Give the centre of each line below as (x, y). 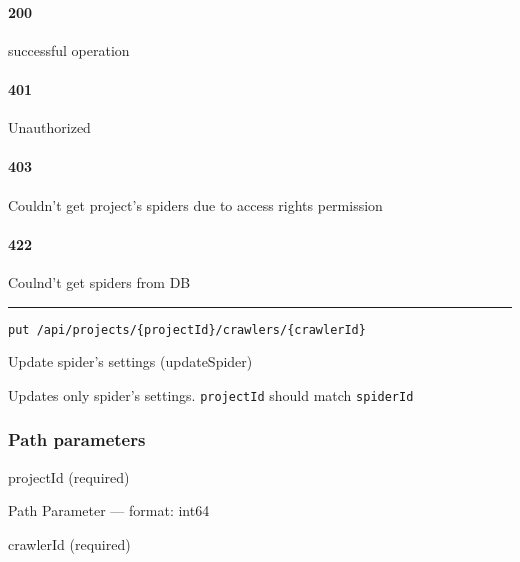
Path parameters (77, 439)
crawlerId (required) (69, 543)
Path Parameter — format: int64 (109, 510)
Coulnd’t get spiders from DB (99, 281)
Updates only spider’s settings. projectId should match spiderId (211, 394)
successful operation (69, 49)
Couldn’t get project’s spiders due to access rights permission (195, 204)
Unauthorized (49, 127)
